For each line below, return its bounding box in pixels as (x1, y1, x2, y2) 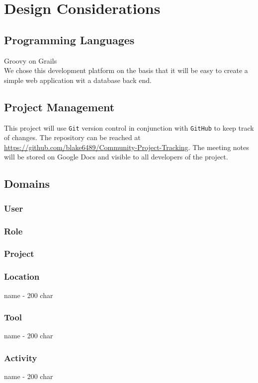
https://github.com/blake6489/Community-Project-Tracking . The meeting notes (4, 142, 249, 152)
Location (4, 270, 40, 283)
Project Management (4, 99, 115, 114)
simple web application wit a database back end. (4, 75, 152, 85)
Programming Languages (4, 32, 135, 47)
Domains (4, 176, 50, 191)
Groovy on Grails (4, 55, 57, 66)
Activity (4, 351, 37, 364)
